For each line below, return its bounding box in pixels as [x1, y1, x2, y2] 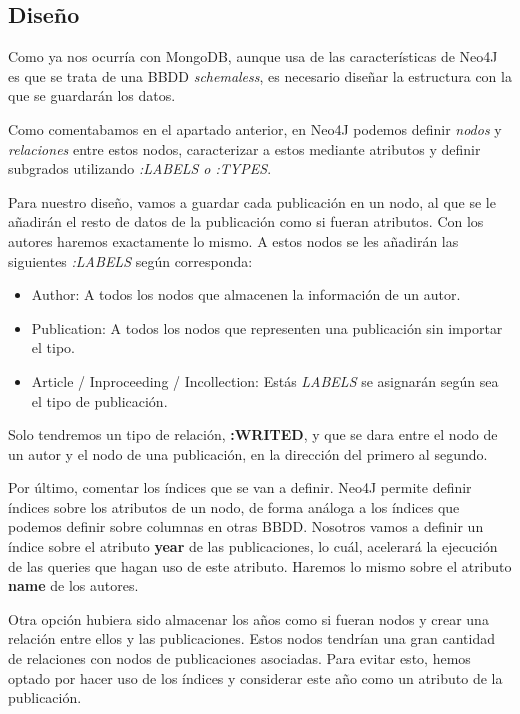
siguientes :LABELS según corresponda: [8, 250, 253, 271]
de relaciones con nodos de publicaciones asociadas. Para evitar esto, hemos [8, 648, 471, 669]
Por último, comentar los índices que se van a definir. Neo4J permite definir [8, 477, 472, 498]
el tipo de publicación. [31, 390, 168, 411]
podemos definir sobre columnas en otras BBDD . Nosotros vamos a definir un [8, 516, 484, 537]
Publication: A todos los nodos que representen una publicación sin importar [31, 317, 503, 338]
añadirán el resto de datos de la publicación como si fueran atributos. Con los [8, 211, 484, 232]
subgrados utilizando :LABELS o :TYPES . [8, 158, 272, 179]
